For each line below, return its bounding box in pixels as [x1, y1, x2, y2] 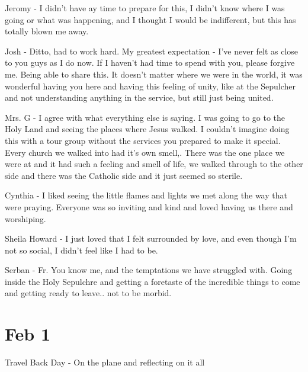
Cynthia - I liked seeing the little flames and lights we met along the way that [5, 189, 287, 201]
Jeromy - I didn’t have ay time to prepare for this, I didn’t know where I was [5, 2, 285, 14]
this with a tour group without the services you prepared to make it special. [5, 134, 281, 146]
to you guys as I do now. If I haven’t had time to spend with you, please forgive [5, 56, 295, 69]
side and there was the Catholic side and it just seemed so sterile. [5, 169, 243, 181]
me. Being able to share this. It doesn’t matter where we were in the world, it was [5, 68, 303, 80]
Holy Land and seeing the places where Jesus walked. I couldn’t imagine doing [5, 123, 290, 135]
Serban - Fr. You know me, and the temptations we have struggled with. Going [5, 264, 293, 276]
